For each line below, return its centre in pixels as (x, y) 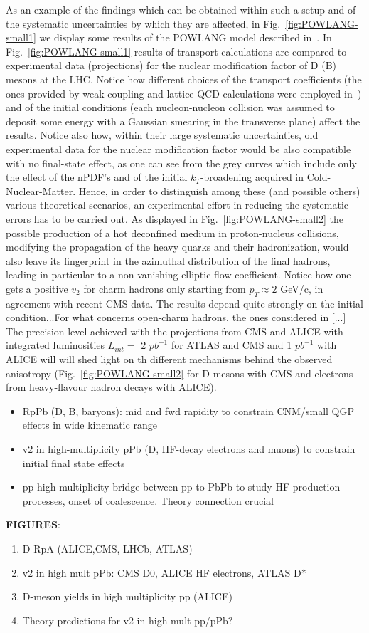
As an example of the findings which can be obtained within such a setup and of (181, 9)
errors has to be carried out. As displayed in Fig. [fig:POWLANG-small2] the (175, 218)
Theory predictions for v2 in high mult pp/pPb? (128, 620)
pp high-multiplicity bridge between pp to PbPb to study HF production (181, 487)
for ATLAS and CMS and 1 (231, 345)
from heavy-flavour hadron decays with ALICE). (111, 387)
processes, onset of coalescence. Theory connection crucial (148, 500)
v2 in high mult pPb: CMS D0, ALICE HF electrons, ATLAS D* (164, 572)
